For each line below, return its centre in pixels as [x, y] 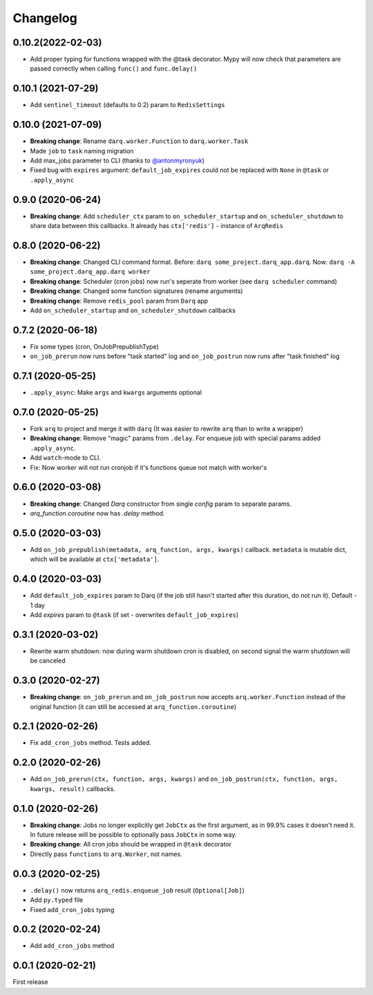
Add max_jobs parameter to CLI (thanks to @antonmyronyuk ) [117, 161]
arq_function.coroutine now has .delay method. [97, 513]
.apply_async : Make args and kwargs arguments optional [116, 392]
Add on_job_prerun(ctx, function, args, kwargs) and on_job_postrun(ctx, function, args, [184, 779]
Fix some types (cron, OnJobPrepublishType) [94, 346]
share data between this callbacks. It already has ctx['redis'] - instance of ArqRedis [156, 226]
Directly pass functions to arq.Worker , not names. [106, 854]
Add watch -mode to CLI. [66, 458]
